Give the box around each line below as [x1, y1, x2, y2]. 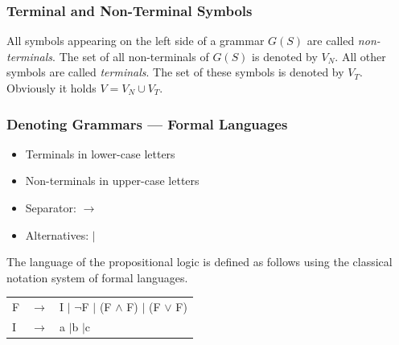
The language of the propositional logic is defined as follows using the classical [6, 253, 393, 270]
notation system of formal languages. [6, 269, 188, 285]
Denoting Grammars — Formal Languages [6, 113, 288, 133]
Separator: [25, 199, 76, 216]
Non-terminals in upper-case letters [25, 172, 199, 189]
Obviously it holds [6, 80, 97, 96]
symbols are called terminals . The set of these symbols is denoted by [6, 64, 344, 80]
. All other [335, 47, 386, 64]
